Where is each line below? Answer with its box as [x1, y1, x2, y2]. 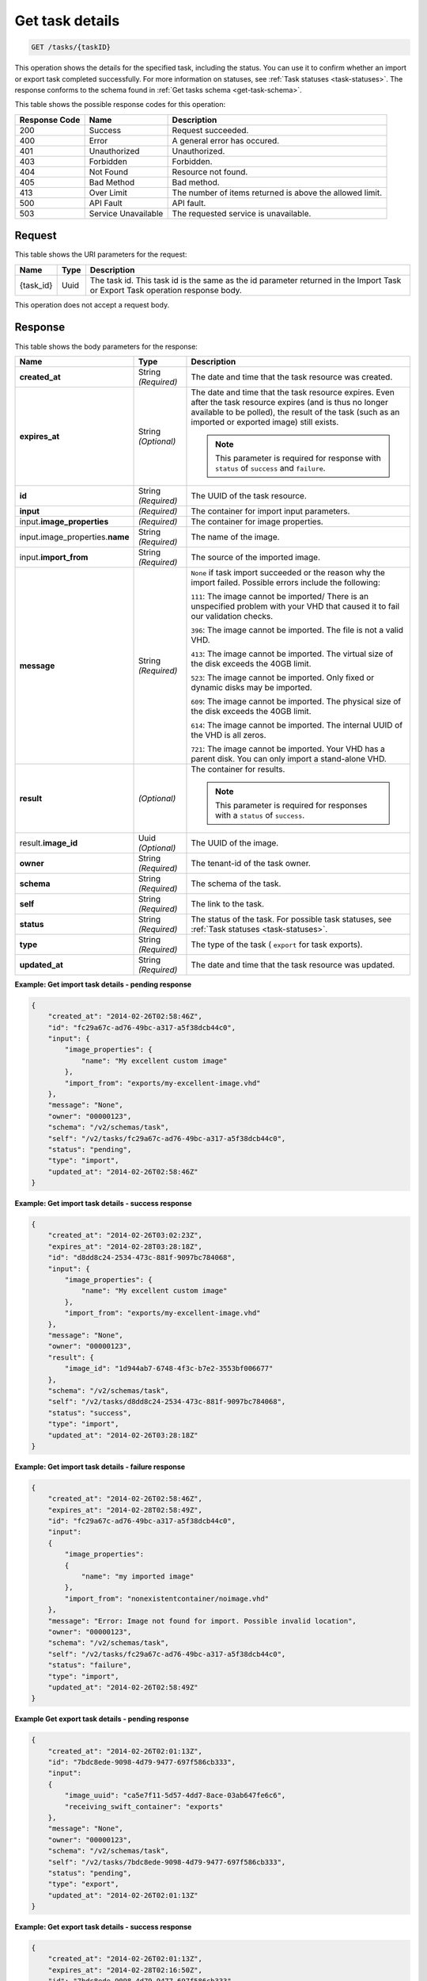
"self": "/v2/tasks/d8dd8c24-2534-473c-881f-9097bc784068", [47, 1397, 286, 1407]
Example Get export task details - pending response [14, 1714, 189, 1723]
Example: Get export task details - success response [14, 1922, 192, 1932]
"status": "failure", [47, 1661, 132, 1670]
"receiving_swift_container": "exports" [64, 1802, 224, 1811]
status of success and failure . [214, 462, 326, 473]
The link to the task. [191, 898, 265, 909]
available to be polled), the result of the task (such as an [191, 407, 400, 418]
